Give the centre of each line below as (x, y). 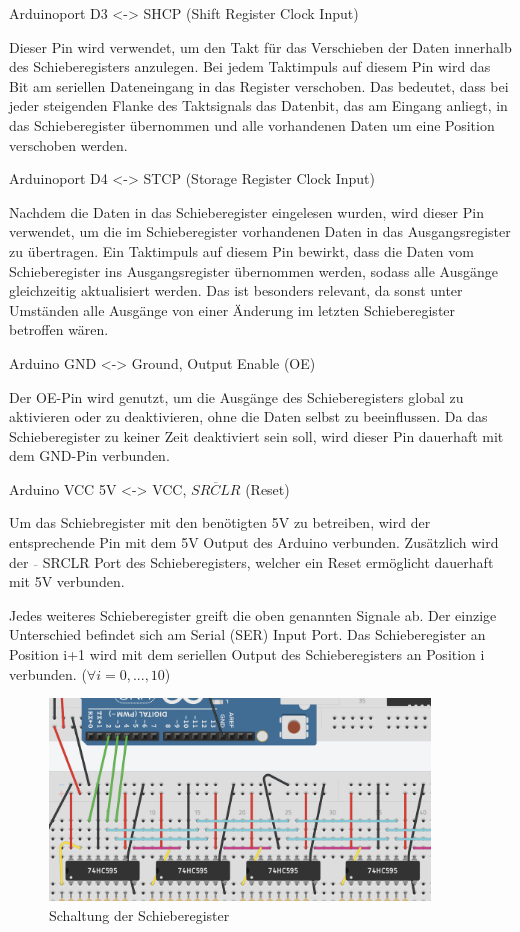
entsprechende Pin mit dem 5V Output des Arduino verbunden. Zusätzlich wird (254, 542)
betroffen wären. (59, 329)
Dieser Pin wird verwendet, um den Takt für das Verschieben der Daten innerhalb (260, 46)
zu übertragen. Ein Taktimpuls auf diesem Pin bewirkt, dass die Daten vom (241, 250)
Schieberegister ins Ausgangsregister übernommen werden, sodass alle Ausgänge (253, 270)
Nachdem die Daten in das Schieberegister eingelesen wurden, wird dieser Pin (246, 211)
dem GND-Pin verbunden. (89, 455)
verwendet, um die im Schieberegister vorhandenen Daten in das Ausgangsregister (260, 231)
